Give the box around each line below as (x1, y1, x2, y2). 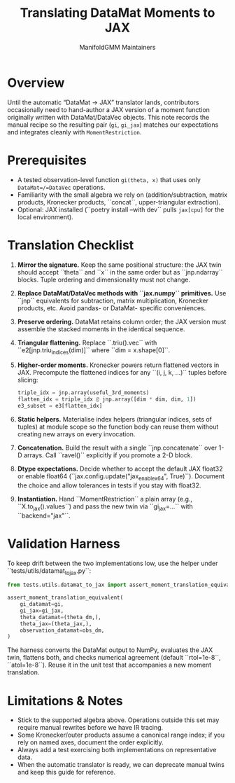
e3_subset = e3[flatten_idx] (17, 403, 103, 410)
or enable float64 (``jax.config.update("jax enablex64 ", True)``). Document (17, 471, 225, 482)
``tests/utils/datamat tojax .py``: (7, 566, 92, 576)
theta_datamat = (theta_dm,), (20, 614, 101, 621)
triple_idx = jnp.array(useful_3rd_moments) (17, 389, 150, 396)
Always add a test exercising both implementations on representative (17, 746, 217, 754)
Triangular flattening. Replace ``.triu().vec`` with (17, 338, 157, 347)
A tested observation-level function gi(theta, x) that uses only (17, 175, 201, 183)
